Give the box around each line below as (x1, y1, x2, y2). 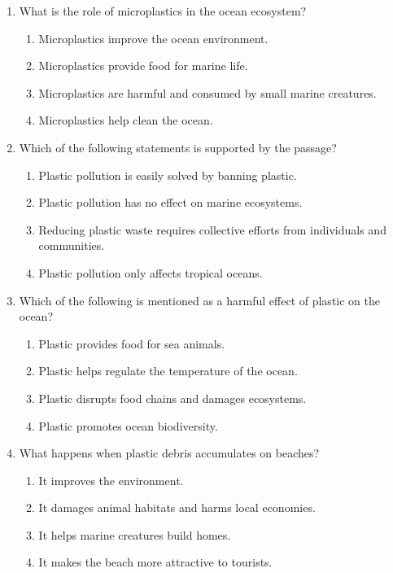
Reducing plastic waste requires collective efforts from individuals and (38, 221, 386, 238)
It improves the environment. (38, 471, 184, 488)
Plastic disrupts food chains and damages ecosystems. (38, 389, 307, 406)
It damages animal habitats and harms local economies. (38, 499, 316, 516)
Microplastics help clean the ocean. (38, 112, 213, 129)
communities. (38, 237, 105, 254)
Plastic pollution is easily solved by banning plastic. (38, 166, 297, 183)
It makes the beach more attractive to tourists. (38, 553, 273, 571)
